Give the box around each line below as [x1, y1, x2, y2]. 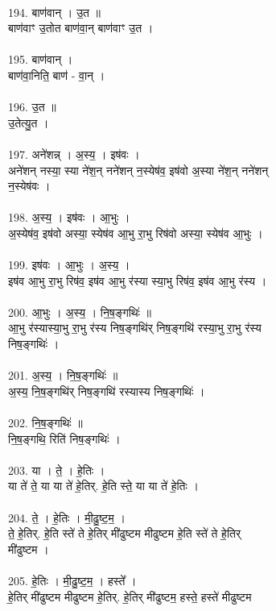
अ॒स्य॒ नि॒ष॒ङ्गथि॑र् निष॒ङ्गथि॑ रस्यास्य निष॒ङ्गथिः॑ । [8, 382, 205, 399]
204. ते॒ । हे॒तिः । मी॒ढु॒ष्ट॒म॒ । [8, 509, 126, 526]
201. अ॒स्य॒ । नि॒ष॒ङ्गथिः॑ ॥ [8, 367, 118, 384]
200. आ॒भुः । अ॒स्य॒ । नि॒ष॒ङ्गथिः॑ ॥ [8, 303, 152, 320]
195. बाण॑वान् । [8, 51, 73, 68]
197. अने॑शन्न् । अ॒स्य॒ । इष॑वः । [8, 145, 140, 162]
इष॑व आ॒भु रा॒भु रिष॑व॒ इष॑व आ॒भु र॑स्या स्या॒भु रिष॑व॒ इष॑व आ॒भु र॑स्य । [8, 272, 267, 289]
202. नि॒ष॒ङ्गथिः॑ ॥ [8, 414, 83, 431]
